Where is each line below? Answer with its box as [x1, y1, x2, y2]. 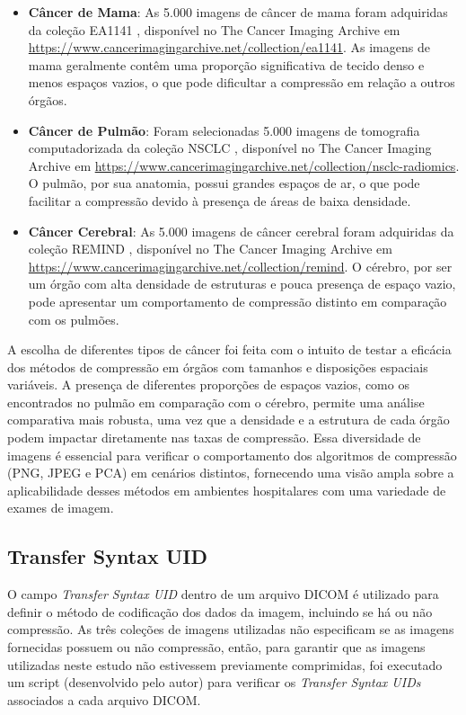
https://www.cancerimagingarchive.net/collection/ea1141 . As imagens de [28, 38, 430, 57]
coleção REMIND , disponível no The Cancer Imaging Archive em [28, 239, 392, 258]
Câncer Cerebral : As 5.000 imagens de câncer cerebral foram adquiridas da [28, 221, 454, 240]
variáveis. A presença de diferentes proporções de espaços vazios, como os [7, 375, 409, 394]
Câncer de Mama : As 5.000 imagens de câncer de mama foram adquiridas [28, 3, 448, 21]
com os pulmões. [28, 309, 119, 328]
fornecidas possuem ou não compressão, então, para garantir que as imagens [7, 638, 426, 657]
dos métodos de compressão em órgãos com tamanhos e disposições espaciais [7, 357, 428, 376]
